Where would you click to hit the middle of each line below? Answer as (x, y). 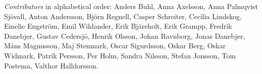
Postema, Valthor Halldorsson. (51, 65)
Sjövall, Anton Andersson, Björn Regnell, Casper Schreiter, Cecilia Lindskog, (123, 16)
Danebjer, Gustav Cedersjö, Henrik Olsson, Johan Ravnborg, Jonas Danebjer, (125, 35)
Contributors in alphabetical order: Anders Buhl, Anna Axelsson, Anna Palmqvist (131, 6)
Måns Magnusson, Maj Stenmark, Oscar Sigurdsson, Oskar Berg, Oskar (115, 46)
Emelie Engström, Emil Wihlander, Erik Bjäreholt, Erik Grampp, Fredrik (118, 26)
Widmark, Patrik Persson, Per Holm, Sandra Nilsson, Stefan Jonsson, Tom (120, 55)
